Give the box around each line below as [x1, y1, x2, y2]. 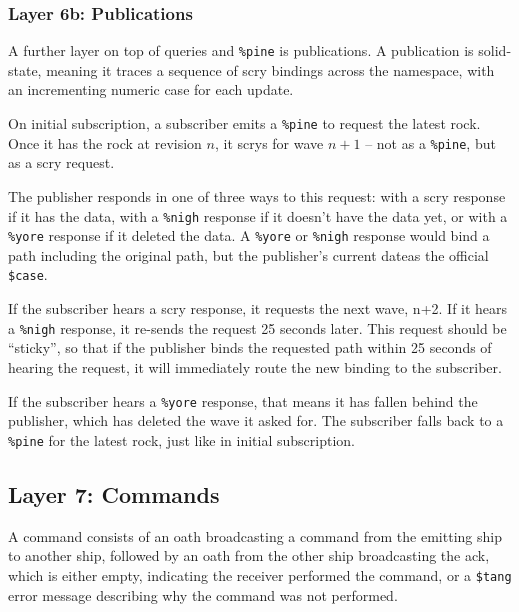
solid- [478, 40, 512, 61]
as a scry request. [8, 152, 115, 173]
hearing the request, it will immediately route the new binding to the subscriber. [8, 356, 502, 377]
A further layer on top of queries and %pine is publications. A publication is [8, 40, 474, 61]
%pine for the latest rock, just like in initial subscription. [8, 429, 355, 450]
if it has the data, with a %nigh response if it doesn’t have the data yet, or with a [8, 205, 508, 226]
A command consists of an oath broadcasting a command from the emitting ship [8, 525, 502, 546]
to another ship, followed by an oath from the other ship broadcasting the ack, [8, 545, 490, 566]
